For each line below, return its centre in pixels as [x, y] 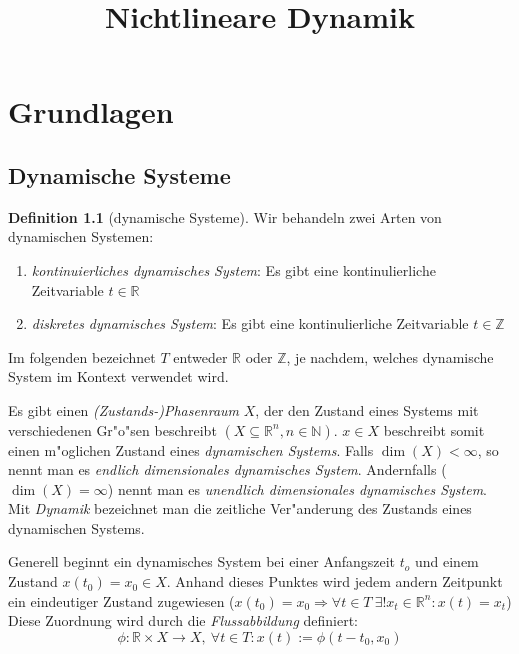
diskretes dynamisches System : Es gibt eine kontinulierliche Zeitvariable [250, 323]
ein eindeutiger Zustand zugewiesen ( [121, 600]
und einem [446, 561]
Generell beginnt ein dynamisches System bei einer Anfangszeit [202, 561]
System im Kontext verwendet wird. [118, 376]
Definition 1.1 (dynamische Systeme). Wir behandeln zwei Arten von [225, 216]
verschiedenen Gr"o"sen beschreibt [112, 429]
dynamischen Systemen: [81, 236]
